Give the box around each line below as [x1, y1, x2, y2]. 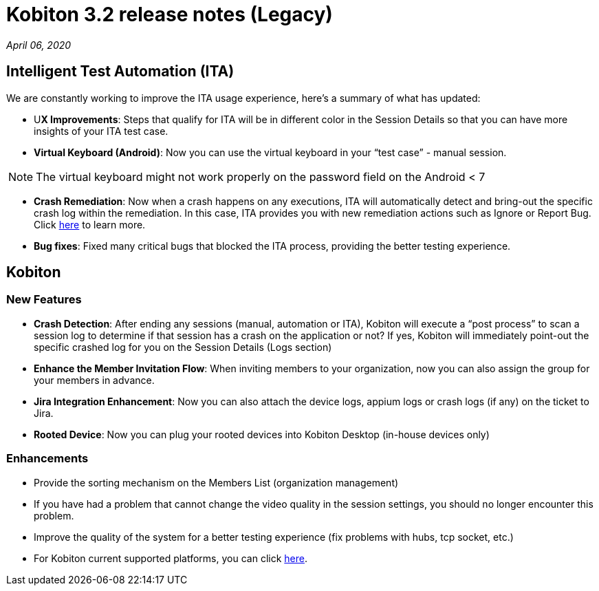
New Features [6, 292, 82, 307]
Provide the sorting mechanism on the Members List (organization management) [34, 476, 399, 488]
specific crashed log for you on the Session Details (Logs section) [34, 341, 332, 353]
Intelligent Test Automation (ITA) [6, 63, 235, 80]
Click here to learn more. [34, 218, 146, 230]
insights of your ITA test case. [34, 125, 168, 137]
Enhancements [6, 451, 89, 466]
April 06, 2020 [6, 39, 72, 51]
